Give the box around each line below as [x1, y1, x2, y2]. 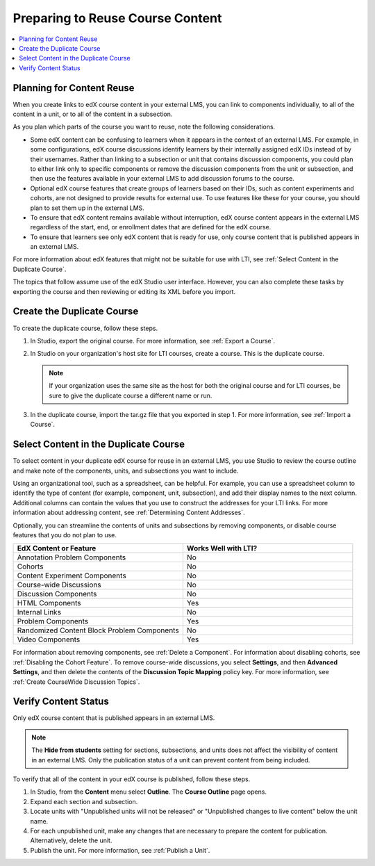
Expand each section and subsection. [30, 797, 138, 806]
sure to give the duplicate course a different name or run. [49, 391, 212, 400]
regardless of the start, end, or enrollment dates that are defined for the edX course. [30, 223, 272, 231]
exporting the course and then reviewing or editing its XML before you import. [12, 287, 236, 295]
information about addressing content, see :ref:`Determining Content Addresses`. [12, 508, 246, 517]
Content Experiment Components [17, 571, 126, 580]
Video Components [17, 635, 81, 644]
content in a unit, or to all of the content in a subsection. [12, 110, 173, 118]
